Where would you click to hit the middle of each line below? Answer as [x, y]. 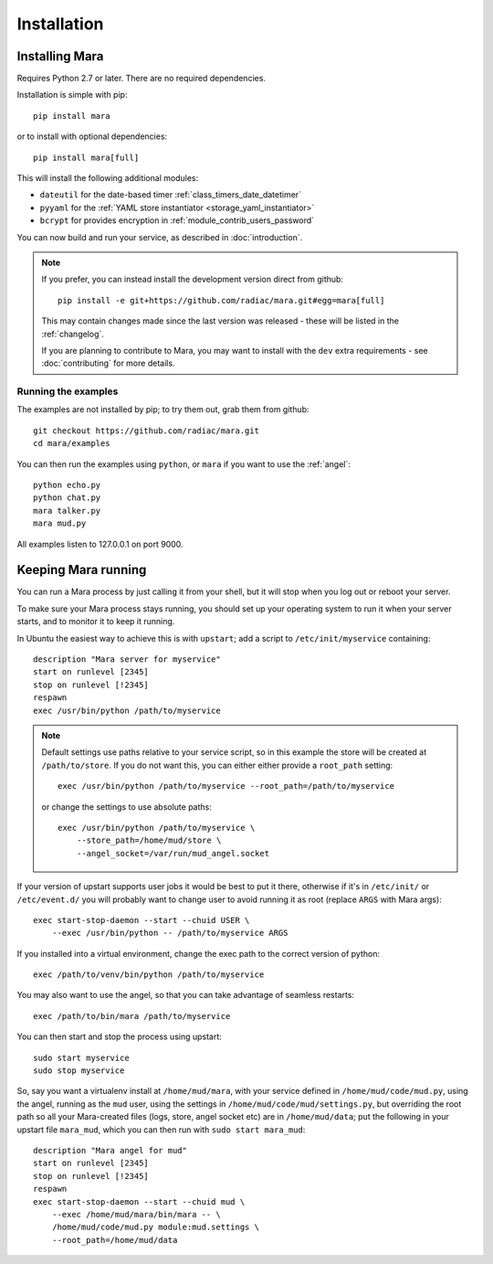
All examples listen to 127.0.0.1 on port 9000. [100, 544]
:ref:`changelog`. [73, 334]
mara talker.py [67, 510]
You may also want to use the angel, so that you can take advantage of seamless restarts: [186, 995]
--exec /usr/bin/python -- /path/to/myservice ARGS [170, 933]
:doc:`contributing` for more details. [108, 363]
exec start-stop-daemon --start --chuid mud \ [139, 1201]
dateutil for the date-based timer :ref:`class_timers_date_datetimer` [170, 195]
